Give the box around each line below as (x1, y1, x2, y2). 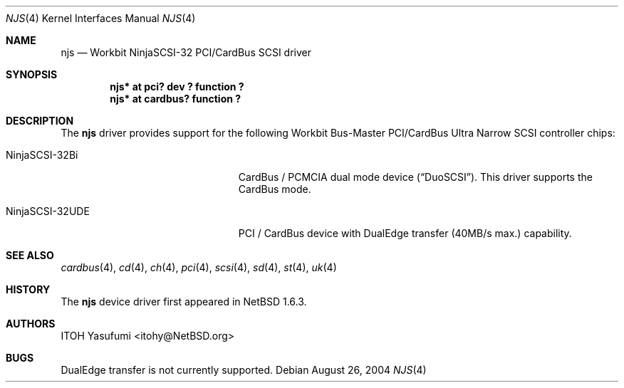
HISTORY (6, 283, 51, 295)
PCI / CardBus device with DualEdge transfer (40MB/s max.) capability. (238, 227, 572, 239)
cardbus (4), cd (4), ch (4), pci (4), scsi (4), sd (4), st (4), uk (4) (61, 261, 337, 273)
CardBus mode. (238, 183, 311, 195)
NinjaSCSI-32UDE (6, 205, 90, 217)
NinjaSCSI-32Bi (6, 149, 78, 161)
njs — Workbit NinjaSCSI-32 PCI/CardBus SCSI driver (61, 46, 311, 58)
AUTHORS (6, 318, 56, 330)
